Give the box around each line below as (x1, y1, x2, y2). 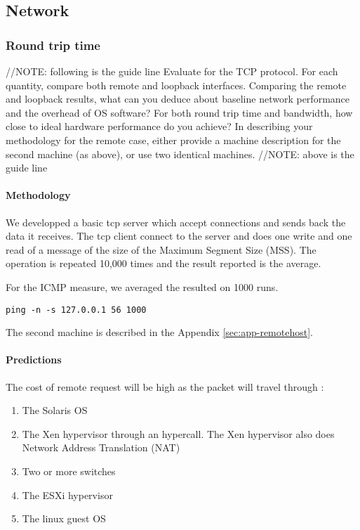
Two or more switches (22, 463, 116, 478)
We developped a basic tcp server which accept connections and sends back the (6, 214, 346, 229)
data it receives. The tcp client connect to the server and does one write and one (6, 228, 352, 243)
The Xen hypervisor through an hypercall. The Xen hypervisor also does (22, 426, 335, 441)
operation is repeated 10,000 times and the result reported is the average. (6, 256, 321, 271)
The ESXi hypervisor (22, 487, 113, 502)
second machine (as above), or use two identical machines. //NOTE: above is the (6, 146, 354, 161)
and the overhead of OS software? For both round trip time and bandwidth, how (6, 105, 353, 119)
